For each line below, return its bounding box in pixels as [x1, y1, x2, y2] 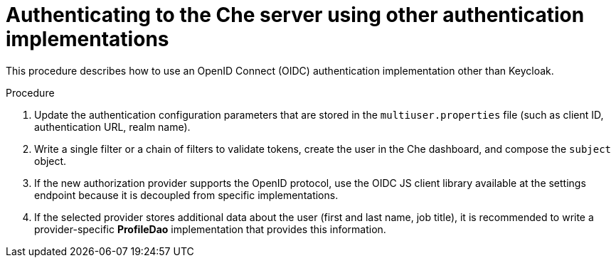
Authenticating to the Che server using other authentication [6, 3, 585, 27]
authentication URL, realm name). [34, 120, 191, 133]
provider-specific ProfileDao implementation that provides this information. [34, 222, 386, 235]
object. [34, 154, 67, 167]
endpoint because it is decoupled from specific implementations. [34, 188, 339, 201]
